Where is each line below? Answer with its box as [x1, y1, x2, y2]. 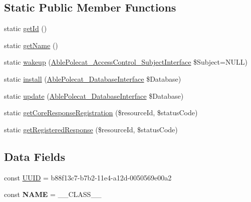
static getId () [4, 23, 47, 34]
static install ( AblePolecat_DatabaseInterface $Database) [4, 73, 181, 84]
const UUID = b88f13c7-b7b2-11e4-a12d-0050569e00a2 [4, 172, 172, 182]
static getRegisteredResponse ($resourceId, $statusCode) [4, 124, 178, 134]
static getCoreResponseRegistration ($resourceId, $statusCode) [4, 107, 198, 118]
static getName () [4, 40, 58, 50]
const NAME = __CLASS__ [4, 189, 102, 199]
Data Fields [4, 148, 66, 164]
